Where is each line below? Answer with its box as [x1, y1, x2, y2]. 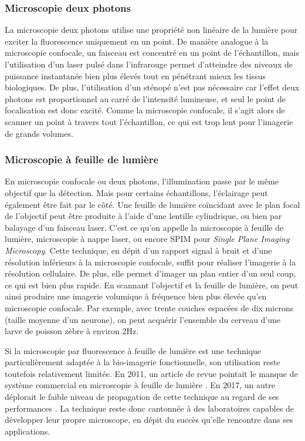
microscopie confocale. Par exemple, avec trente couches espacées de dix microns [5, 301, 294, 314]
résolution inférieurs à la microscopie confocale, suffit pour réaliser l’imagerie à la [5, 255, 296, 268]
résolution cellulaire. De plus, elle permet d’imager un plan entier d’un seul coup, [5, 267, 296, 280]
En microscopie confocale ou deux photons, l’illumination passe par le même [5, 175, 279, 187]
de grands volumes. [5, 127, 73, 139]
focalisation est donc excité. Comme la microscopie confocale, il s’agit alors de [5, 104, 285, 116]
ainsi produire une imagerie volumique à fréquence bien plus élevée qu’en [5, 290, 267, 302]
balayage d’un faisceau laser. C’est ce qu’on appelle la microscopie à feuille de [5, 221, 284, 233]
